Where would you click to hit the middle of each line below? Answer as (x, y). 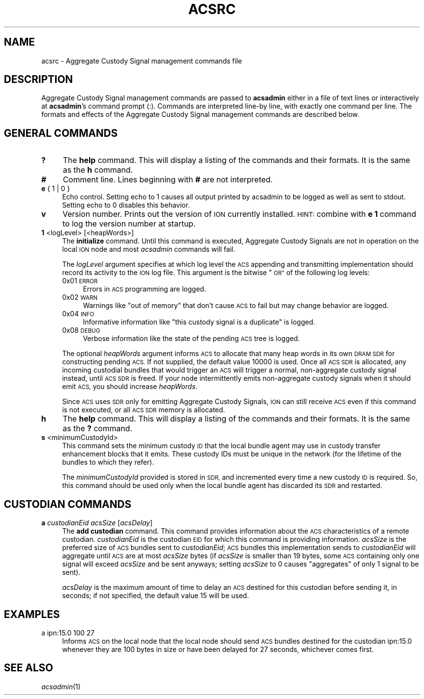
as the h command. (98, 170)
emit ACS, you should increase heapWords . (130, 387)
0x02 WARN (80, 297)
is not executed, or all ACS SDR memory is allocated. (144, 410)
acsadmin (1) (61, 686)
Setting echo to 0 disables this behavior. (126, 205)
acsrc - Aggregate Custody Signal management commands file (142, 61)
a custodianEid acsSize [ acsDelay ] (97, 523)
